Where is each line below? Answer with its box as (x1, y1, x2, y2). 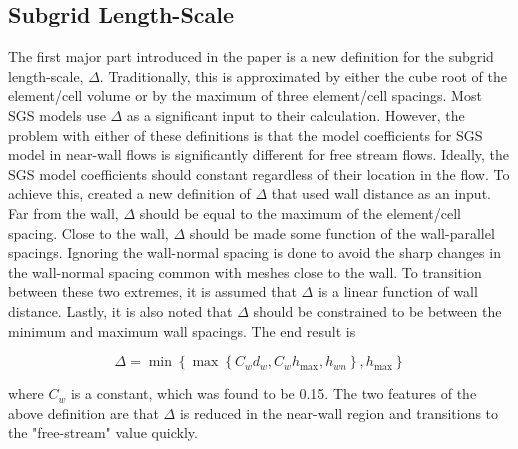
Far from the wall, (8, 202, 119, 223)
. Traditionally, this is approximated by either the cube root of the (99, 65, 507, 86)
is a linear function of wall (317, 281, 478, 302)
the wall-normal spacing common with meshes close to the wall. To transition (8, 261, 482, 282)
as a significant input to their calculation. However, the (126, 104, 465, 125)
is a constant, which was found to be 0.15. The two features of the (70, 383, 477, 404)
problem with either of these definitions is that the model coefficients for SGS (8, 124, 483, 145)
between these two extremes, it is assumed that (8, 281, 297, 302)
